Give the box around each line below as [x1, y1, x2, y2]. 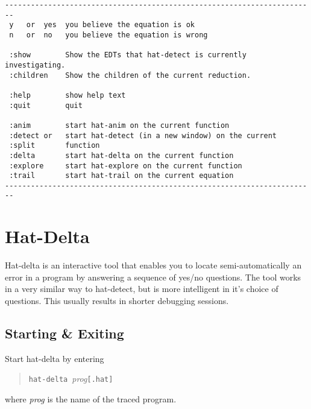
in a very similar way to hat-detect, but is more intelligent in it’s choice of [5, 282, 278, 295]
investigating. [5, 60, 66, 69]
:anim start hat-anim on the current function [9, 121, 230, 130]
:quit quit [9, 101, 83, 110]
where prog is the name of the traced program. [5, 393, 177, 405]
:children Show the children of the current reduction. [9, 71, 251, 80]
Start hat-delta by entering [5, 352, 104, 364]
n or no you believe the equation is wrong [9, 30, 208, 39]
